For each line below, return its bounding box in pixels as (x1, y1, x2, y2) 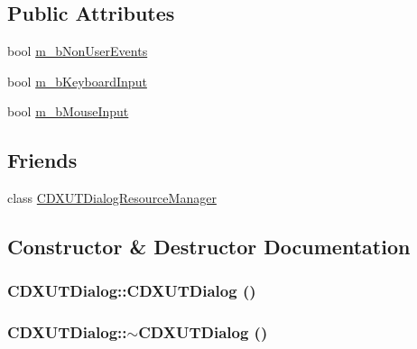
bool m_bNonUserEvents (7, 41, 148, 60)
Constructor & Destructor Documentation (7, 233, 411, 261)
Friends (7, 146, 78, 174)
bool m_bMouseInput (7, 102, 129, 121)
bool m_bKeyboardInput (7, 71, 147, 90)
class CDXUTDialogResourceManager (7, 188, 217, 207)
